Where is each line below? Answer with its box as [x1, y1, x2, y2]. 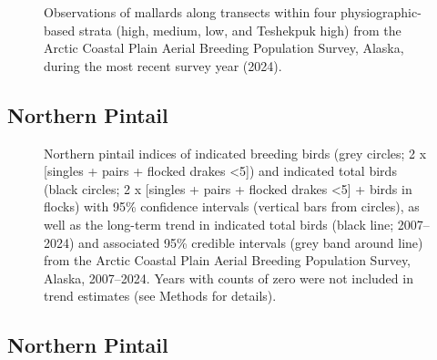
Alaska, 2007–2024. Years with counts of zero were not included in [44, 268, 413, 287]
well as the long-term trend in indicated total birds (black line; [44, 214, 394, 233]
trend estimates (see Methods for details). [44, 286, 277, 305]
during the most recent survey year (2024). [44, 56, 282, 75]
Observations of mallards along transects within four [44, 3, 337, 21]
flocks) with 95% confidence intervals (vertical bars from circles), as [44, 197, 420, 216]
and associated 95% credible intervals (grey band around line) [78, 232, 423, 252]
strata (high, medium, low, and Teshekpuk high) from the [78, 20, 401, 39]
